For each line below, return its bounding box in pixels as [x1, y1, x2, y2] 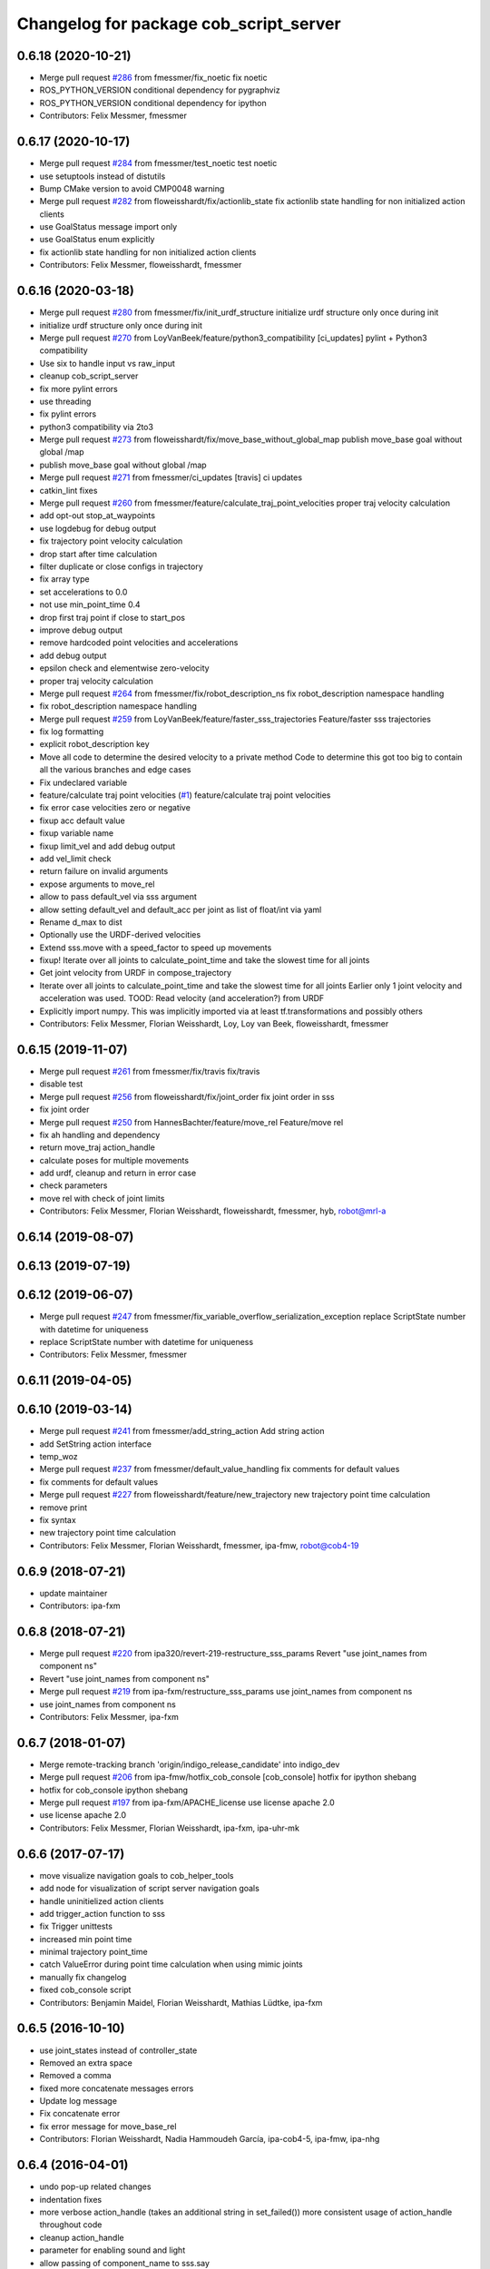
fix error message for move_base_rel [39, 2120, 177, 2132]
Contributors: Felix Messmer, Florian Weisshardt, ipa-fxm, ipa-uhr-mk [39, 1822, 299, 1833]
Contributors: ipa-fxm [39, 1600, 122, 1611]
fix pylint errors [39, 408, 97, 419]
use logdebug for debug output [39, 523, 157, 534]
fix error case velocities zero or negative [39, 802, 191, 813]
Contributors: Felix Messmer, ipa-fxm [39, 1711, 179, 1722]
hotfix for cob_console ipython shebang [39, 1784, 189, 1795]
